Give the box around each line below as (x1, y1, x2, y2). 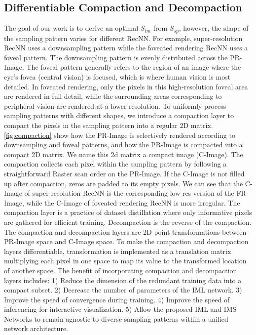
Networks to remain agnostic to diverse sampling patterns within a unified (4, 313, 228, 324)
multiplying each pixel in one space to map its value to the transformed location (4, 255, 247, 266)
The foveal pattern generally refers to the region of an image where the (26, 62, 241, 72)
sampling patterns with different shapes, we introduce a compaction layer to (4, 110, 234, 121)
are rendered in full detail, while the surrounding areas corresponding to (4, 91, 222, 101)
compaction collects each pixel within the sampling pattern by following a (4, 159, 227, 169)
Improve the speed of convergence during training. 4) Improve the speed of (4, 294, 230, 304)
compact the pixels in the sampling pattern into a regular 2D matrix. (4, 120, 213, 130)
